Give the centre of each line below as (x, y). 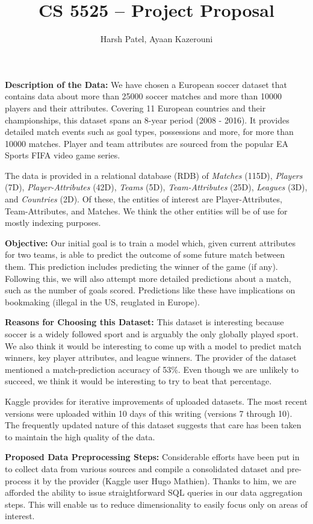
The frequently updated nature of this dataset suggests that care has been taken (153, 425)
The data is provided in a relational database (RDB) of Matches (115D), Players (154, 175)
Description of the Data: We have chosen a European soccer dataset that (146, 84)
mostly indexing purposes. (53, 223)
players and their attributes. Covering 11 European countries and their (135, 108)
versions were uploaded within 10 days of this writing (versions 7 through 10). (149, 413)
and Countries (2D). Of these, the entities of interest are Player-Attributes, (144, 199)
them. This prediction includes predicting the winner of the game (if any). (141, 267)
